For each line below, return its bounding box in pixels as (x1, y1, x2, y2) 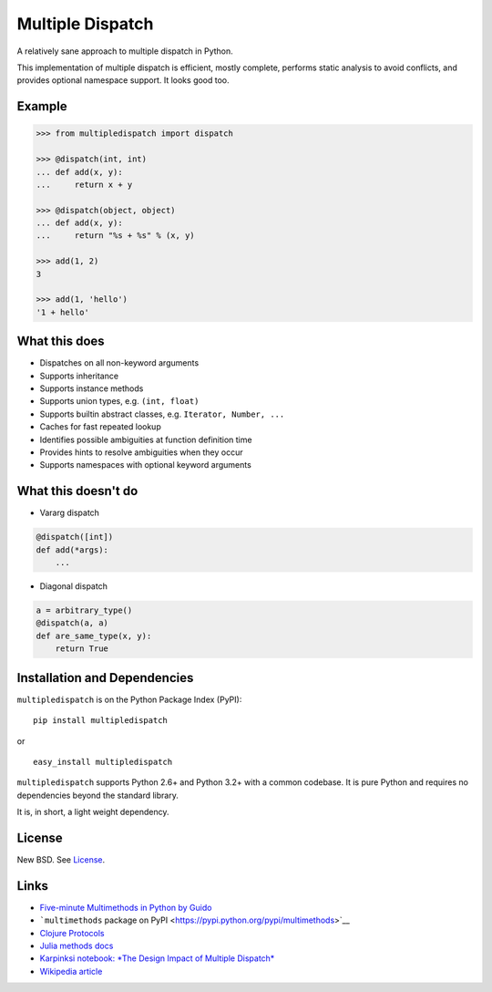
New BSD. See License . (16, 853, 106, 865)
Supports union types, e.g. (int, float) (39, 396, 200, 407)
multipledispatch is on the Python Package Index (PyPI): (16, 694, 242, 705)
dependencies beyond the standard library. (16, 790, 179, 801)
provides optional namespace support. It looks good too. (16, 75, 230, 86)
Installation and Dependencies (16, 670, 194, 686)
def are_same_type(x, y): (36, 630, 152, 641)
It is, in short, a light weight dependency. (16, 807, 169, 818)
